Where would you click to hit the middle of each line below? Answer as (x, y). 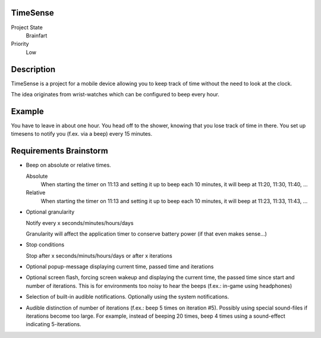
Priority (20, 44)
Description (33, 69)
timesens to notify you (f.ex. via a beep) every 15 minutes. (82, 134)
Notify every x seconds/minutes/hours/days (80, 223)
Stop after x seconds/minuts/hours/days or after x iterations (99, 255)
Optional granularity (50, 212)
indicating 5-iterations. (53, 324)
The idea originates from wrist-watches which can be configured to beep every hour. (115, 94)
